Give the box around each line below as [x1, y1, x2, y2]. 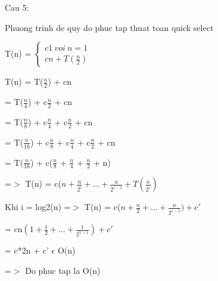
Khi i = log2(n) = [5, 200, 71, 213]
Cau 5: [5, 1, 29, 13]
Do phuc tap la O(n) [25, 264, 101, 276]
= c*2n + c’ [5, 244, 49, 257]
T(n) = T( [5, 75, 43, 88]
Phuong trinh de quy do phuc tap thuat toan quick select [5, 21, 214, 33]
